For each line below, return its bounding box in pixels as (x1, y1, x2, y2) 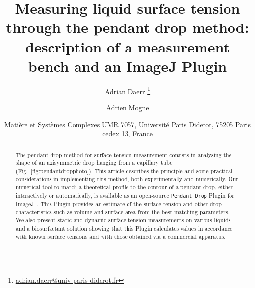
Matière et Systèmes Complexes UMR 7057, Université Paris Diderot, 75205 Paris (4, 119, 251, 129)
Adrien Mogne (106, 102, 149, 112)
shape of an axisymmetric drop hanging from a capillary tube (15, 158, 173, 167)
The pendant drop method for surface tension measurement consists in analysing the (15, 150, 232, 158)
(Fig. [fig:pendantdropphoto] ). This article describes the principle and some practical (15, 166, 233, 175)
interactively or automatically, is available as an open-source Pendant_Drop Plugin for (15, 191, 234, 199)
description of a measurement (25, 36, 229, 56)
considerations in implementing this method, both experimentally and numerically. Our (15, 175, 239, 183)
